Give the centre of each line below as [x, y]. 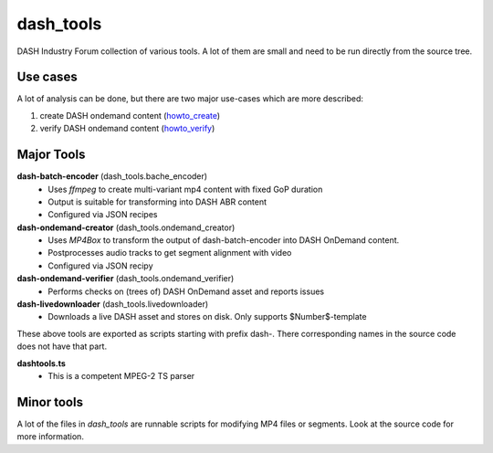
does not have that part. [62, 346]
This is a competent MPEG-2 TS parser [121, 376]
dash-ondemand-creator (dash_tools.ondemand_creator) [126, 227]
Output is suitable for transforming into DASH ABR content [157, 202]
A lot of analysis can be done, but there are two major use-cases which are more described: [190, 99]
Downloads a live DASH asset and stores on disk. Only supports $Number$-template [207, 317]
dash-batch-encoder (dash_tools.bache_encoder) [112, 176]
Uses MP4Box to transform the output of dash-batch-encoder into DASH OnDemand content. [224, 240]
